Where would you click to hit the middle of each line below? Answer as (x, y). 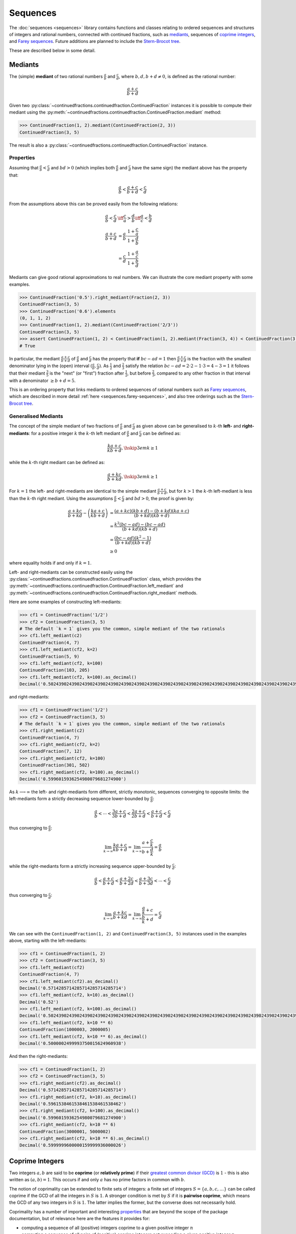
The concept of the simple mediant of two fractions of (64, 426)
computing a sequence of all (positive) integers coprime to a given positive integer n (107, 1228)
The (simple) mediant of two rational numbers (56, 76)
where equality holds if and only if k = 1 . (50, 563)
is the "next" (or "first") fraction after (87, 373)
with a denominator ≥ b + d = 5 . (42, 381)
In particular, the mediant (35, 358)
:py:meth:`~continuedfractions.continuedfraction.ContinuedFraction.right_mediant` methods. (103, 593)
